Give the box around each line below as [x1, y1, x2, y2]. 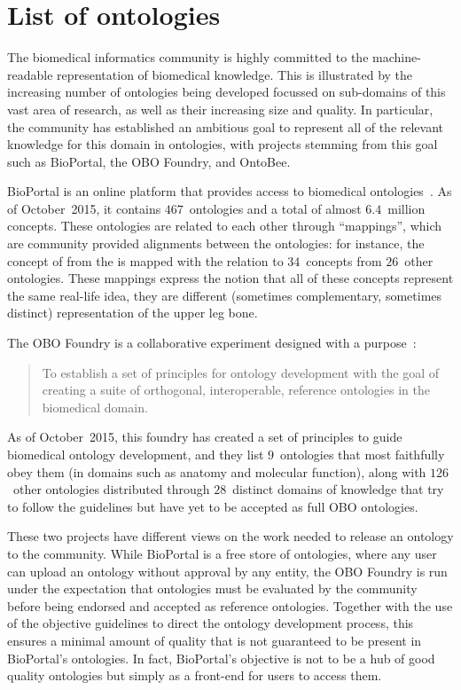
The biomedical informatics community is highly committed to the [7, 48, 369, 67]
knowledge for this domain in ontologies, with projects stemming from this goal [7, 135, 438, 153]
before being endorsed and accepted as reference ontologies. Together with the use [7, 596, 453, 615]
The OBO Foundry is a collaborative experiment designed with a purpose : [7, 333, 417, 352]
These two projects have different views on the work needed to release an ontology [7, 527, 454, 545]
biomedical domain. [42, 397, 148, 416]
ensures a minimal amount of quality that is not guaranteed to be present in [7, 631, 422, 649]
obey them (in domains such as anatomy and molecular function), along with [7, 462, 426, 481]
